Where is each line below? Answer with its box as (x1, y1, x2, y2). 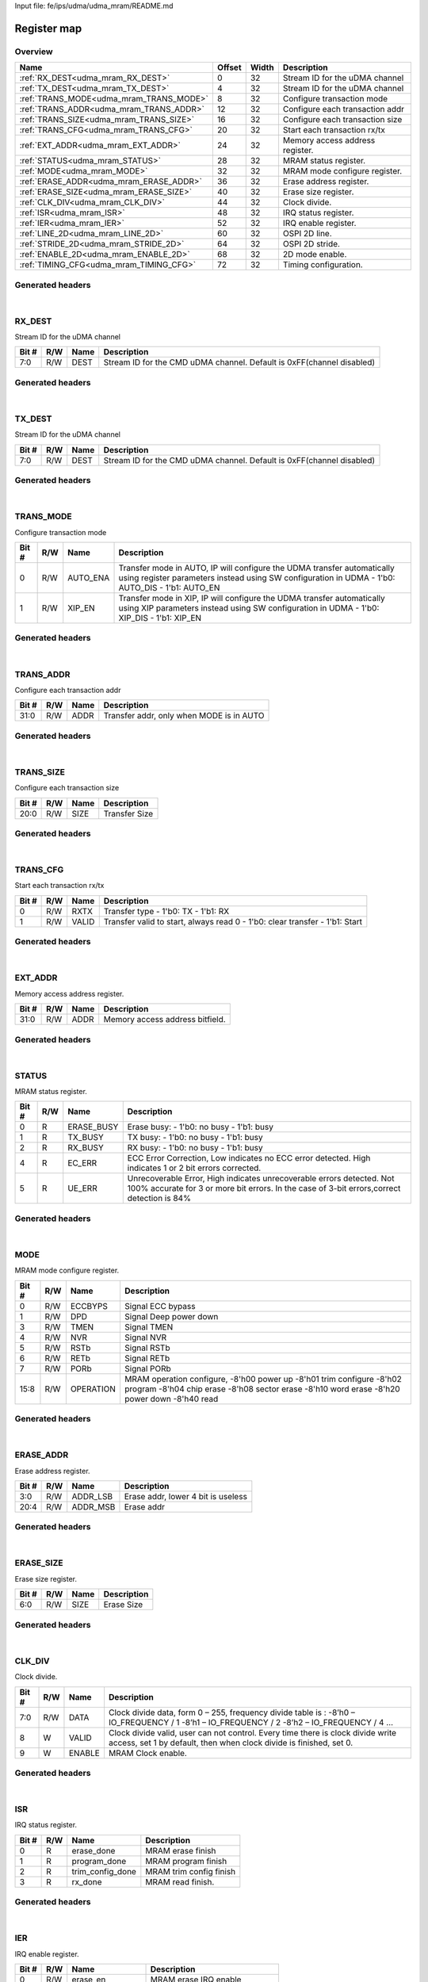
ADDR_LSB (71, 1490, 113, 1502)
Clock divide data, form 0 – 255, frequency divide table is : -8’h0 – (108, 1707, 356, 1718)
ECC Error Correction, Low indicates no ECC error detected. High (127, 1153, 371, 1164)
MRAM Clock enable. (108, 1747, 188, 1758)
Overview (14, 46, 53, 57)
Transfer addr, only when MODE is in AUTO (103, 710, 265, 721)
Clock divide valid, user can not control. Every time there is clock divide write (108, 1727, 396, 1738)
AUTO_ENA (67, 572, 110, 583)
